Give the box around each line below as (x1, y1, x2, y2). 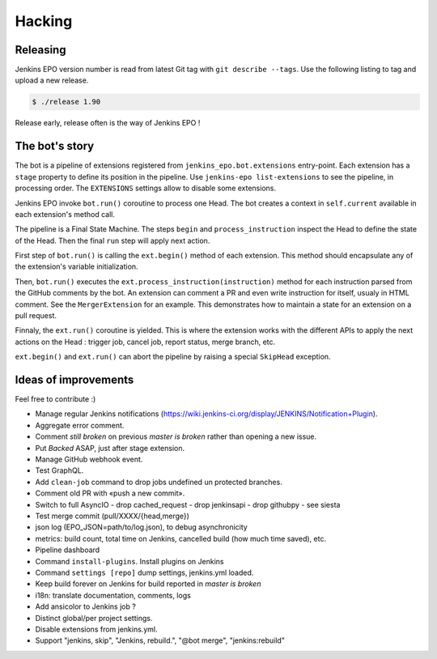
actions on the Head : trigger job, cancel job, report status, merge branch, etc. (15, 337, 276, 347)
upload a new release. (15, 75, 89, 85)
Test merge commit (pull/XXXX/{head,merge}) (35, 511, 190, 521)
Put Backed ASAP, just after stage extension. (35, 443, 185, 453)
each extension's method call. (15, 209, 115, 219)
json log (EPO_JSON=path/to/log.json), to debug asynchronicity (35, 522, 248, 532)
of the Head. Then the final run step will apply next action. (15, 236, 210, 245)
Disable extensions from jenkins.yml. (35, 624, 158, 634)
